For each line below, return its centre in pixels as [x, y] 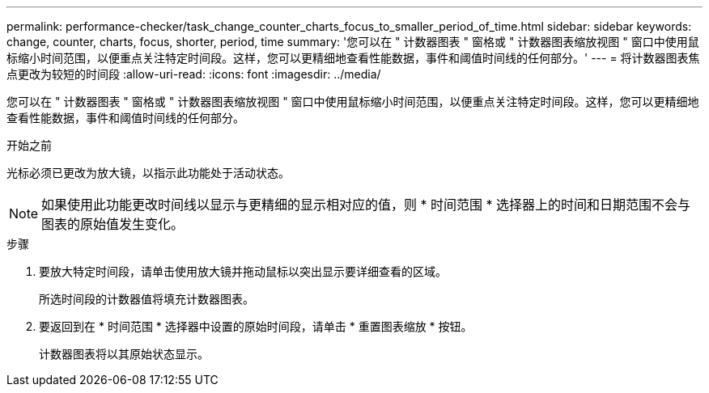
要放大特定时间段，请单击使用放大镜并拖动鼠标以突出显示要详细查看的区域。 [243, 271]
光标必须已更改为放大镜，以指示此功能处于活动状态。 [148, 173]
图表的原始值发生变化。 [113, 224]
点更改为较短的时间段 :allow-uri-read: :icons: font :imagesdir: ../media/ [194, 74]
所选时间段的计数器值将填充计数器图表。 [146, 299]
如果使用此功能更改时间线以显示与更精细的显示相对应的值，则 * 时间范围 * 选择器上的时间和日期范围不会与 [366, 205]
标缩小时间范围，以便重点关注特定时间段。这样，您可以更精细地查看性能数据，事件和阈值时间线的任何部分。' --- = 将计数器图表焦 [353, 58]
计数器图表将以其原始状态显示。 [124, 354]
